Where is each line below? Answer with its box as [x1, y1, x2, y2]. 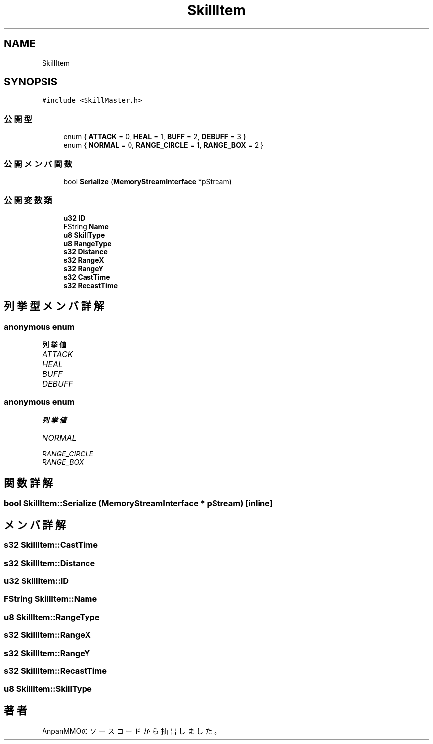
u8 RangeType [63, 239, 112, 248]
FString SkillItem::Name [4, 594, 97, 604]
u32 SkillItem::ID [4, 576, 69, 586]
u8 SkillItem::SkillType [4, 684, 92, 694]
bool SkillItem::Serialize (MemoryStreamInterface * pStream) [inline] [4, 498, 273, 508]
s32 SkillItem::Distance [4, 558, 95, 568]
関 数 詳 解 [4, 477, 53, 490]
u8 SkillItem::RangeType [4, 612, 100, 622]
